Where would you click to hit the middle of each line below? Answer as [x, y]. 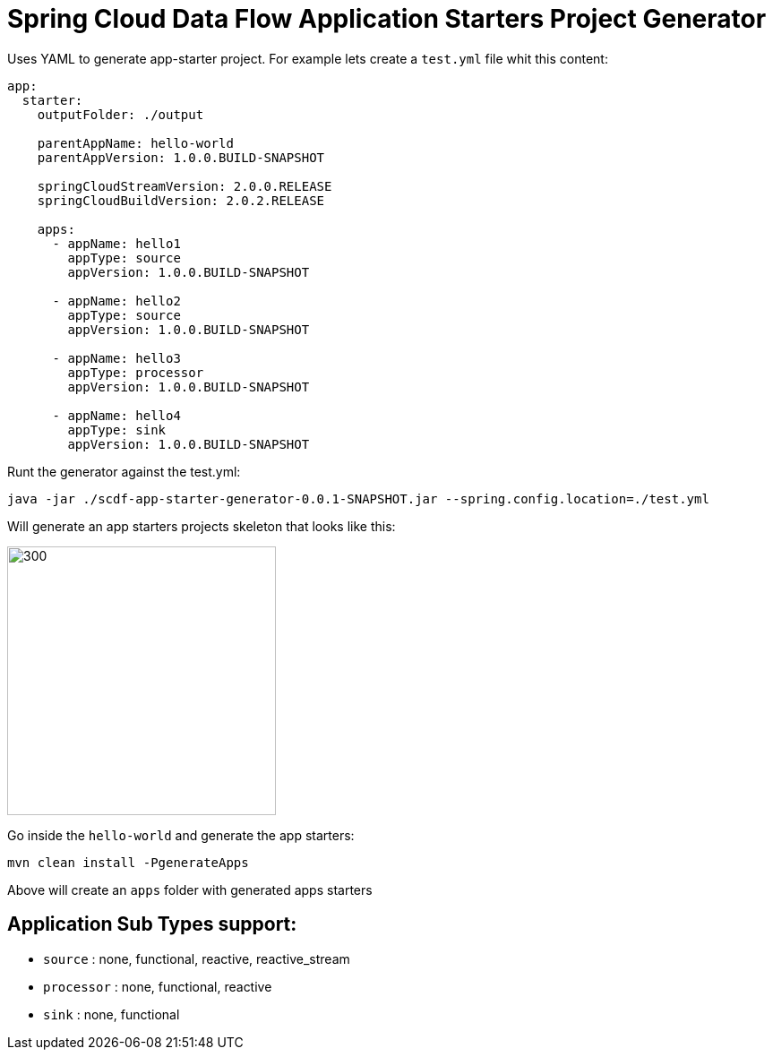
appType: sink [117, 430]
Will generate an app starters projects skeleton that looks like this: [202, 526]
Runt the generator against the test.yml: [124, 471]
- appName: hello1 [116, 243]
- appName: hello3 [116, 358]
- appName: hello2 [116, 301]
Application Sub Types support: [152, 924]
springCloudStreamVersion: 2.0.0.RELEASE [185, 186]
